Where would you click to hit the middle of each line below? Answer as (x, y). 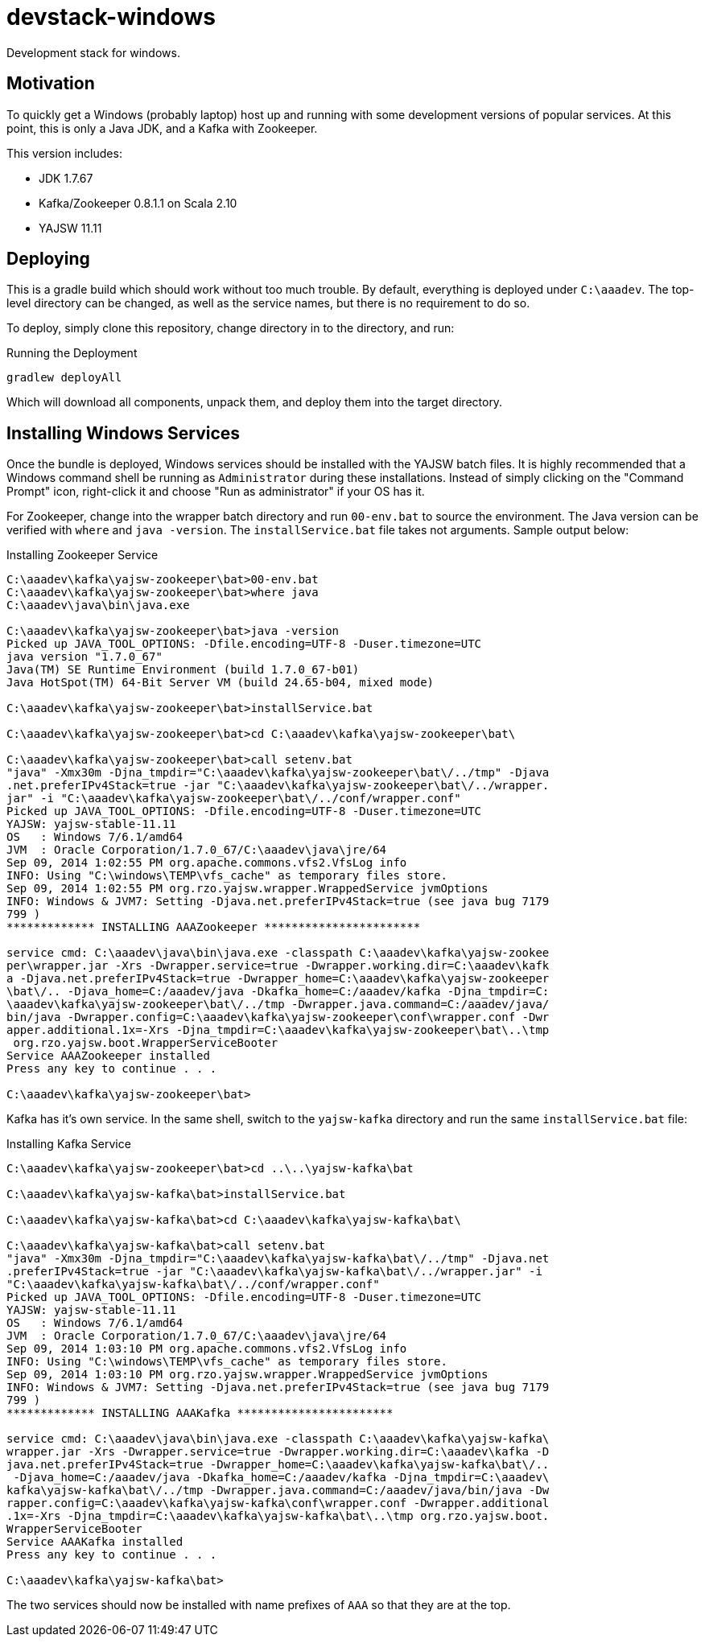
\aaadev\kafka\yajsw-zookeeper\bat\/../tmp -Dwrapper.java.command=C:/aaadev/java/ (278, 1005)
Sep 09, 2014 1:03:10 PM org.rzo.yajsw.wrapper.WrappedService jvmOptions (247, 1375)
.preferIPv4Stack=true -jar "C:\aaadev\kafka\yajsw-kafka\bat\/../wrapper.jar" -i (274, 1272)
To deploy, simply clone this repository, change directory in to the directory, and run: (231, 328)
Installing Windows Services (124, 433)
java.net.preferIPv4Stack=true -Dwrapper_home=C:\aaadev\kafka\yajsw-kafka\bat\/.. (278, 1465)
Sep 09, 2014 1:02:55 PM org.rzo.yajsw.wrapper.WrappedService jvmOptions (247, 889)
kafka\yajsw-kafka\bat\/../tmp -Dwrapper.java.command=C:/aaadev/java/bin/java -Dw (278, 1491)
